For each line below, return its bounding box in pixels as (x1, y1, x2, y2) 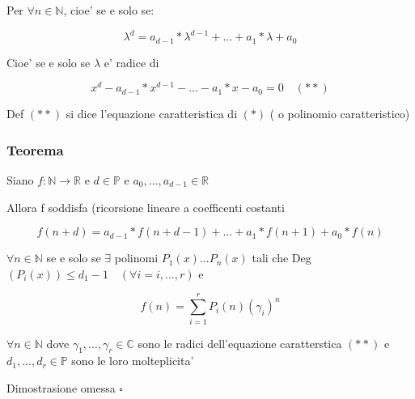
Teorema (6, 139, 64, 159)
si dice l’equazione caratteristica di (66, 105, 238, 122)
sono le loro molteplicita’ (71, 352, 194, 369)
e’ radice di (104, 53, 159, 70)
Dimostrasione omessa (6, 379, 116, 396)
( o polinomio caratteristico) (269, 105, 410, 122)
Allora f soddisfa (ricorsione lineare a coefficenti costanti (6, 198, 285, 215)
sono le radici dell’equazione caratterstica (138, 334, 342, 351)
